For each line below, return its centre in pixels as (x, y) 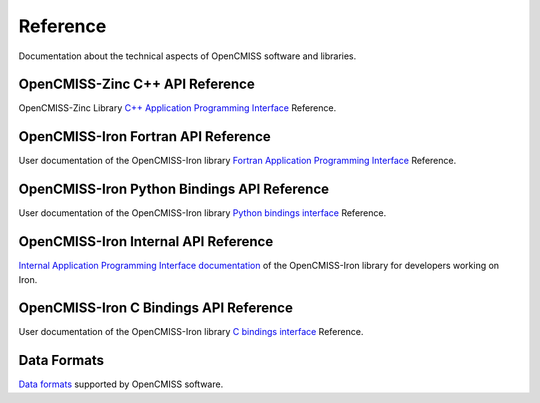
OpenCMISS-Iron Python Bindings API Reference (174, 189)
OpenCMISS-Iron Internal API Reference (146, 241)
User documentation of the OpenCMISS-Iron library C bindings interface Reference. (191, 332)
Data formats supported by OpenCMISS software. (121, 384)
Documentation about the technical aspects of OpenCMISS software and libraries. (187, 56)
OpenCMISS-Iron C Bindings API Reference (156, 308)
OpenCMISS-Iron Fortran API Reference (145, 136)
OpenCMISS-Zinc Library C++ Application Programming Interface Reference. (177, 108)
